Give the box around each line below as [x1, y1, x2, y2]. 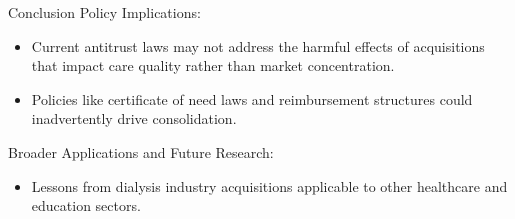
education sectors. [31, 195, 141, 216]
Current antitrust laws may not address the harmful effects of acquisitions [31, 35, 485, 56]
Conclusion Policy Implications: [8, 2, 201, 22]
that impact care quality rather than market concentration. [31, 55, 395, 76]
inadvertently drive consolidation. [31, 108, 237, 129]
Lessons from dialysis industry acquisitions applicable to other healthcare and [31, 175, 508, 196]
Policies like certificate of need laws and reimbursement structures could [31, 88, 473, 109]
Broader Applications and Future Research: [8, 141, 274, 162]
